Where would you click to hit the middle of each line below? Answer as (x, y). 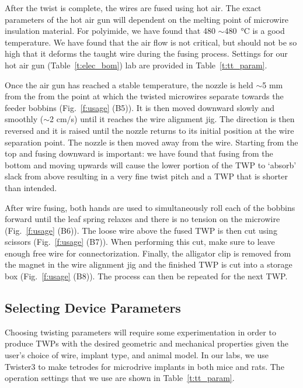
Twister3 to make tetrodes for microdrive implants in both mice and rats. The (144, 366)
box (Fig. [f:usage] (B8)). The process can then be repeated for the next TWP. (146, 276)
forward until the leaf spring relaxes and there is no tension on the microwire (142, 219)
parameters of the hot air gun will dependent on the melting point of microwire (147, 19)
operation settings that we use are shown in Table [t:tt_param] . (120, 378)
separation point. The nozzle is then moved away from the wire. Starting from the (151, 142)
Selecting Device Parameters (93, 308)
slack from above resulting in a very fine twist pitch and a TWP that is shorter (146, 176)
